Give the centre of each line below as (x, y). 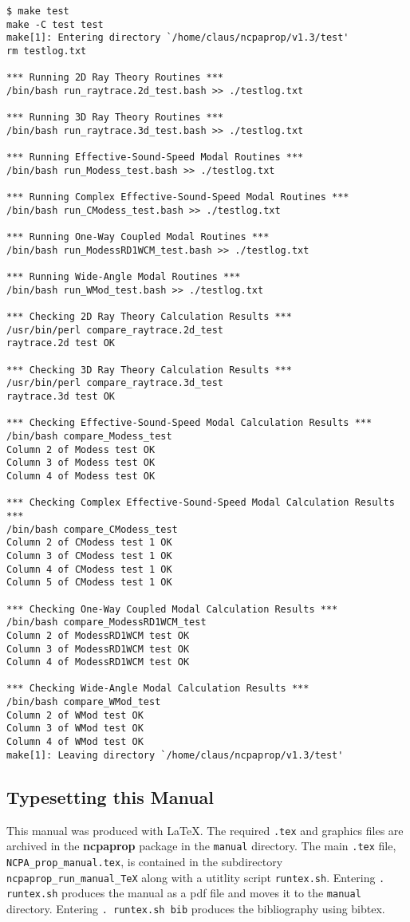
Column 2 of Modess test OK (81, 449)
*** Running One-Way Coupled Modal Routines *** (138, 237)
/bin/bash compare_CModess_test (92, 529)
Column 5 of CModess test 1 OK (89, 583)
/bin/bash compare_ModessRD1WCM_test (106, 623)
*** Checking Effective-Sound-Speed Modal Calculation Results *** (189, 423)
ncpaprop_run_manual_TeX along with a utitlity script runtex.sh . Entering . (196, 877)
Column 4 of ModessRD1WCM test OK (98, 662)
